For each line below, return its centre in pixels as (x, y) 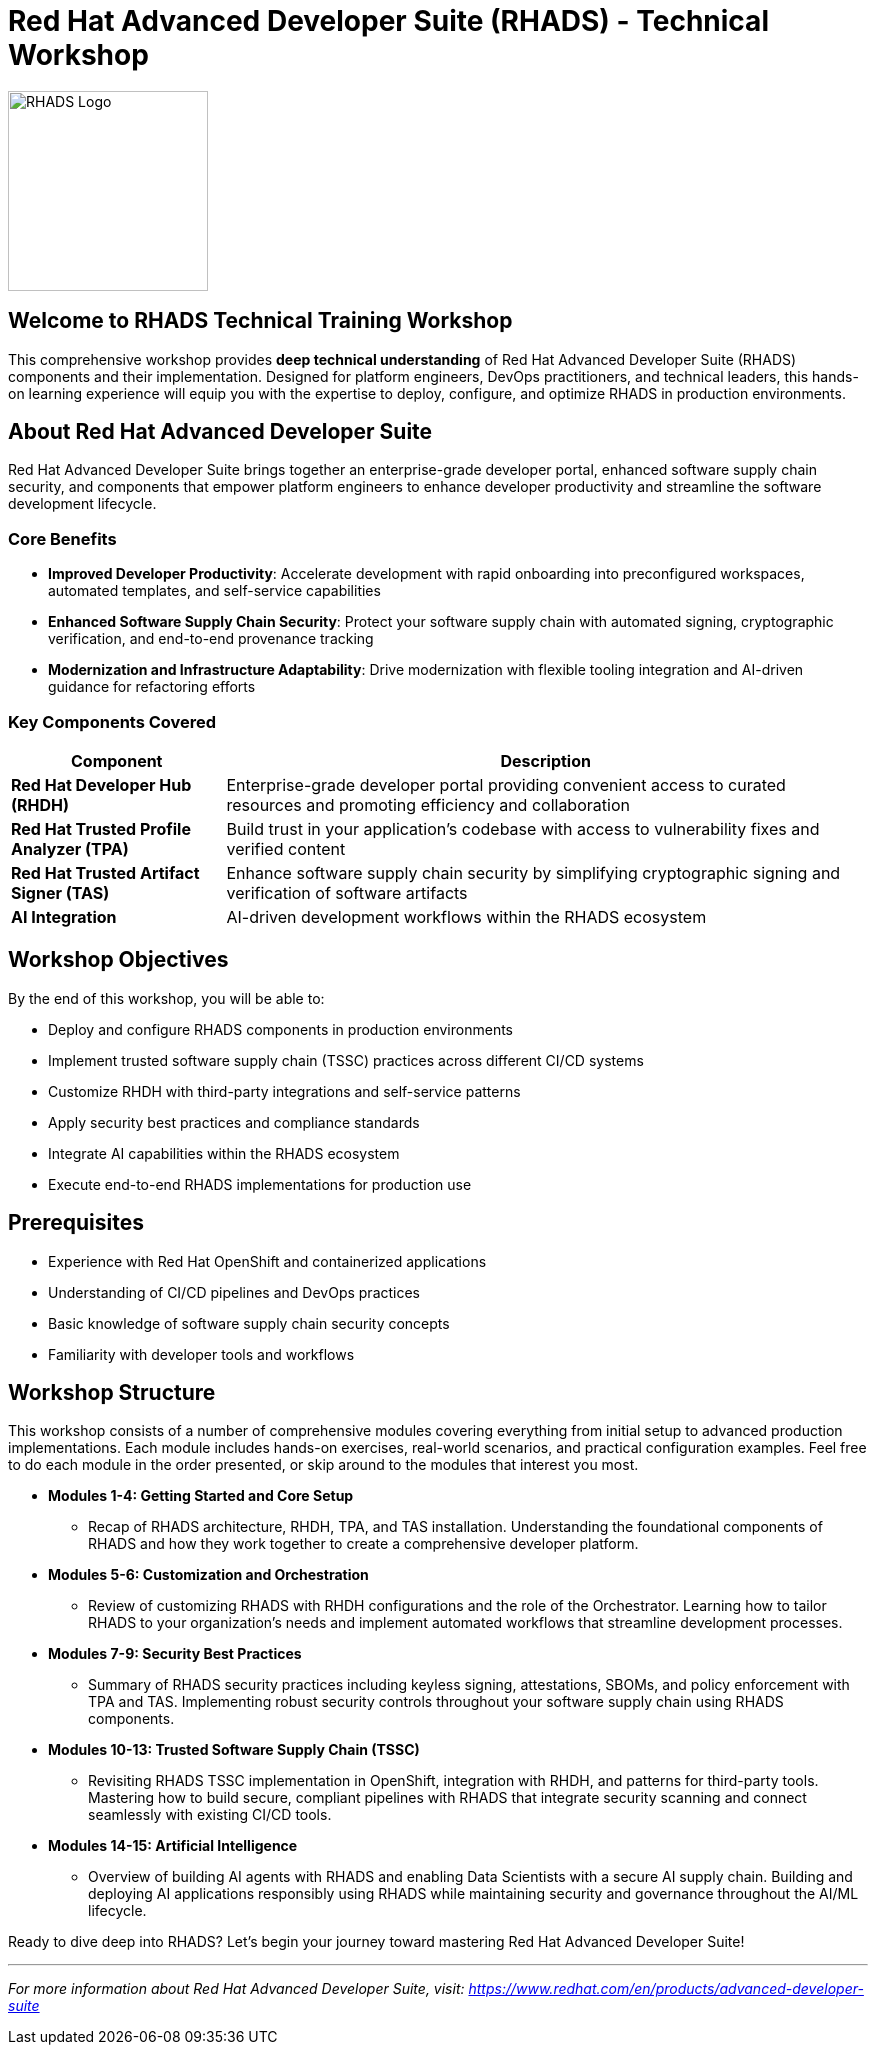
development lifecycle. (82, 504)
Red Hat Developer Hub (101, 784)
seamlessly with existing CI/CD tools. (210, 1815)
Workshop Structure (112, 1393)
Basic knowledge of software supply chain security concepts (249, 1323)
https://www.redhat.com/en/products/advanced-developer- (666, 1989)
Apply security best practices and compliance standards (234, 1122)
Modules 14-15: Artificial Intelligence (173, 1846)
